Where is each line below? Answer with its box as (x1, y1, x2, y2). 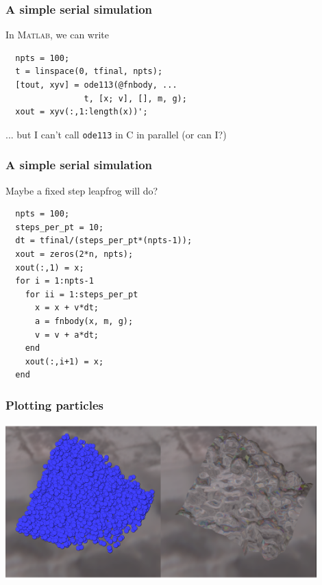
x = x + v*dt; (34, 303, 99, 313)
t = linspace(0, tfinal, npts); (15, 66, 163, 77)
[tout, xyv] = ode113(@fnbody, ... (15, 80, 177, 90)
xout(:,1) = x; (15, 262, 84, 273)
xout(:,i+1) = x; (25, 356, 104, 366)
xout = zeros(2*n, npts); (15, 249, 134, 260)
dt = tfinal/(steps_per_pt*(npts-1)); (15, 236, 193, 246)
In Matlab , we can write (5, 27, 110, 42)
